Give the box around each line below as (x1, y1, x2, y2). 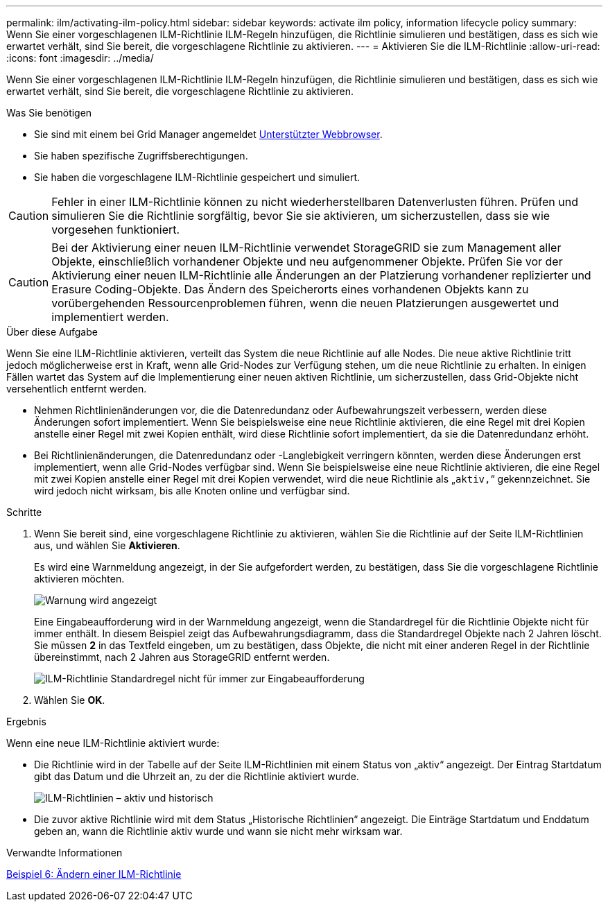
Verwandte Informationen (6, 847, 123, 858)
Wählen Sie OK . (34, 694, 105, 706)
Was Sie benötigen (6, 107, 92, 119)
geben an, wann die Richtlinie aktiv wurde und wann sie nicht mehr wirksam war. (34, 825, 403, 837)
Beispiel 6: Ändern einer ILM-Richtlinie (6, 868, 182, 880)
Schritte (6, 506, 42, 518)
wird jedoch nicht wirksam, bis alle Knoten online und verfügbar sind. (34, 485, 350, 496)
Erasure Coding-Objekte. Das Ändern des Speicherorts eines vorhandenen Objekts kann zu (51, 282, 529, 296)
